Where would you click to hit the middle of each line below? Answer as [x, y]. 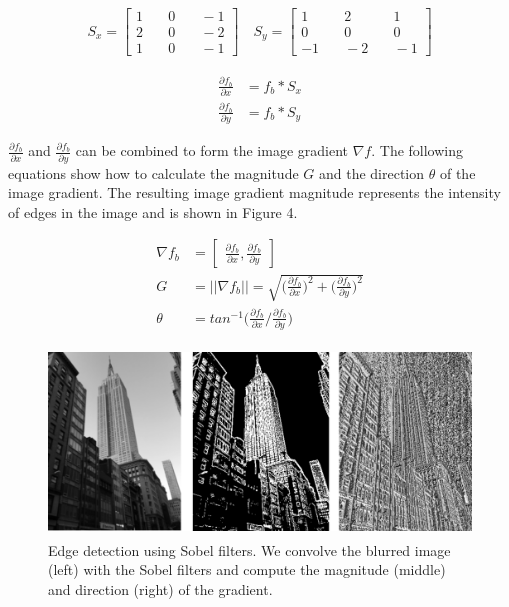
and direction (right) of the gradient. [160, 588]
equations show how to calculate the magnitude [153, 172]
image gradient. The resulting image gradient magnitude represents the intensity [254, 192]
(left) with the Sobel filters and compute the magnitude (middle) [247, 569]
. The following [417, 150]
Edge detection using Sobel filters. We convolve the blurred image [249, 549]
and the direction [371, 172]
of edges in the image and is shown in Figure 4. [153, 211]
